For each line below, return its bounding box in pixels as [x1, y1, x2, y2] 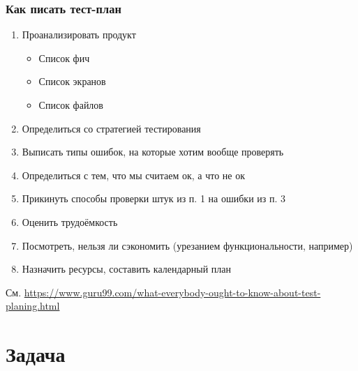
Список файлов [38, 98, 103, 112]
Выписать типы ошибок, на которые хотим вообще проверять [22, 144, 284, 159]
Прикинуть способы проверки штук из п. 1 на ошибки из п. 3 [22, 191, 286, 206]
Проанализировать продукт [22, 27, 136, 42]
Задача [6, 340, 66, 368]
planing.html [6, 298, 60, 313]
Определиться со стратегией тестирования [22, 121, 201, 135]
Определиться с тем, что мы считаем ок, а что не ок [22, 167, 245, 182]
